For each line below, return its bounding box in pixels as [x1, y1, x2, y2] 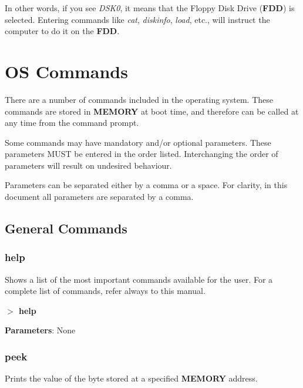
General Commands [5, 219, 127, 238]
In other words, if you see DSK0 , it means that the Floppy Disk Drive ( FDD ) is [5, 2, 295, 14]
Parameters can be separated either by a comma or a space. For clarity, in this [5, 179, 288, 191]
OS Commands [5, 59, 128, 83]
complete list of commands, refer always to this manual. [5, 285, 206, 297]
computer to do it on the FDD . [5, 25, 120, 37]
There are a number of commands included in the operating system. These [5, 93, 273, 105]
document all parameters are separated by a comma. [5, 190, 194, 203]
